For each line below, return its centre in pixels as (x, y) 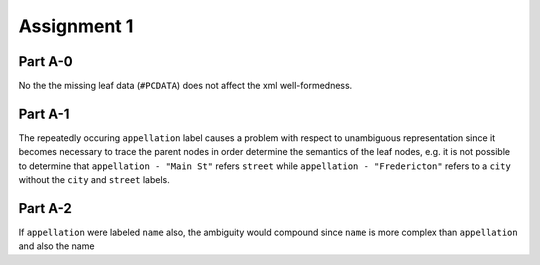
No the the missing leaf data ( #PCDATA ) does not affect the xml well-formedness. (185, 86)
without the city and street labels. (94, 180)
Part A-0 (46, 61)
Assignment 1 (76, 26)
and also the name (56, 246)
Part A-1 (44, 113)
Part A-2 (45, 208)
